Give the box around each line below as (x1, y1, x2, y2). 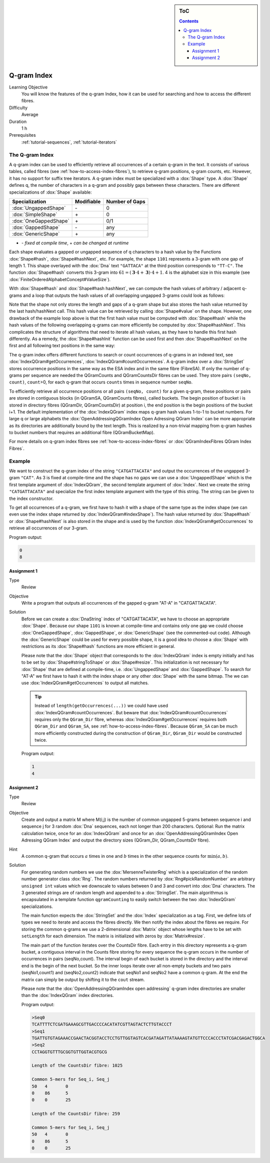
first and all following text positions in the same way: (9, 343, 116, 349)
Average (21, 112, 39, 117)
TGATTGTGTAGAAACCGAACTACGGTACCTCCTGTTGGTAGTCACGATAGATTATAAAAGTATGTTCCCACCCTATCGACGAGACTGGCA (31, 1035, 266, 1041)
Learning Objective (9, 84, 48, 90)
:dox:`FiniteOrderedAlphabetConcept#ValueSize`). (9, 276, 111, 282)
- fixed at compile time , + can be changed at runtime (21, 240, 129, 246)
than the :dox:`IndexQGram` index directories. (21, 992, 114, 998)
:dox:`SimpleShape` (12, 211, 58, 218)
